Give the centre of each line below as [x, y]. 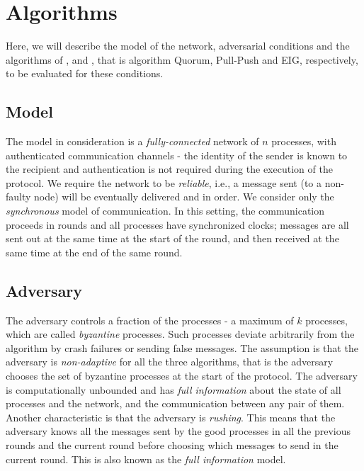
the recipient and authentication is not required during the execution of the [169, 169]
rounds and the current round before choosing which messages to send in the [172, 445]
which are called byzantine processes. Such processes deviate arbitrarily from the [180, 334]
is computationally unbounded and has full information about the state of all [174, 389]
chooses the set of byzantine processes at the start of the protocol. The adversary [182, 376]
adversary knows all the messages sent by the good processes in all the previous [178, 431]
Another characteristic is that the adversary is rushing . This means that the [171, 417]
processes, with [304, 141]
